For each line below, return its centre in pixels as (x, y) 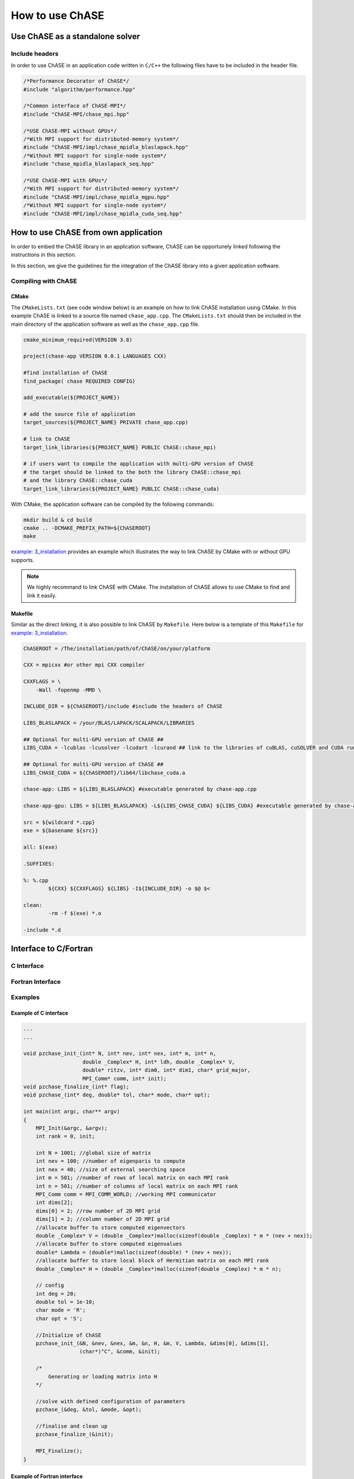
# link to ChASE (47, 439)
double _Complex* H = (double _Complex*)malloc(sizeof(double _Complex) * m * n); (159, 1269)
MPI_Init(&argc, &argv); (72, 1128)
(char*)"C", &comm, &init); (120, 1352)
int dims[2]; (55, 1203)
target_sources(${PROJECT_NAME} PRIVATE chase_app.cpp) (106, 422)
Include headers (35, 53)
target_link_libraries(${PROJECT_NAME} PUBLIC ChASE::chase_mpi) (120, 447)
